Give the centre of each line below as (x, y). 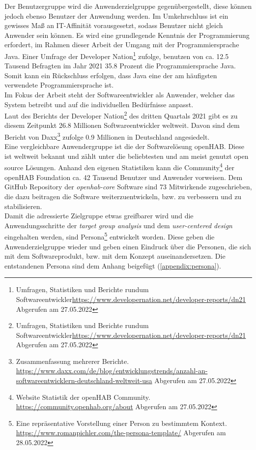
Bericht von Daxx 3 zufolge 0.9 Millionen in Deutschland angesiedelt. (107, 136)
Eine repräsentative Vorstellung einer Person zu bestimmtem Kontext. (121, 423)
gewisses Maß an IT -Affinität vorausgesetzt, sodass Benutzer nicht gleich (114, 25)
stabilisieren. (23, 206)
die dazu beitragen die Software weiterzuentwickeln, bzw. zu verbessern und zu (123, 196)
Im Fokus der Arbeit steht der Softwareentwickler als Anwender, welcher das (120, 94)
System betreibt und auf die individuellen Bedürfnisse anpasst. (99, 104)
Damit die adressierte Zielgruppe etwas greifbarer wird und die (99, 216)
